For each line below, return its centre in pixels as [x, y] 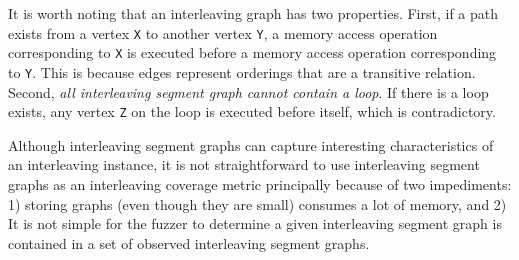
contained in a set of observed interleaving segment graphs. [189, 242]
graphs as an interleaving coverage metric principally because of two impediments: [260, 184]
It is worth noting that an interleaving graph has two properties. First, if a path [253, 13]
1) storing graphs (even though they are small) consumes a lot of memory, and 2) [257, 203]
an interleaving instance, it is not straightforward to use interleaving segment [244, 164]
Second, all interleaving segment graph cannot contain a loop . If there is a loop [248, 91]
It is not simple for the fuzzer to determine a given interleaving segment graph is [255, 223]
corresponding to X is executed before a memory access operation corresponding [252, 52]
